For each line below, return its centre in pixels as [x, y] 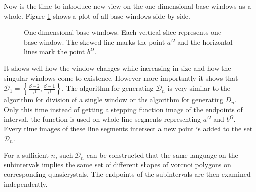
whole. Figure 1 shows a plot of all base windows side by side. [97, 16]
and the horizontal [205, 42]
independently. [26, 183]
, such [64, 155]
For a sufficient [26, 155]
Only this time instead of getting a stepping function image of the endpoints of [123, 109]
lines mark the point [55, 51]
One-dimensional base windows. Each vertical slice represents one [123, 32]
